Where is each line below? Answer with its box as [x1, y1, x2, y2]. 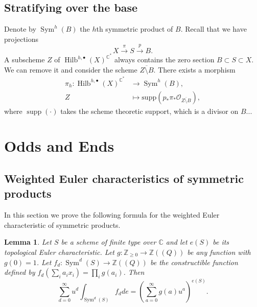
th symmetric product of [96, 23, 173, 34]
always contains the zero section [114, 54, 215, 65]
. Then [123, 267, 145, 277]
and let [166, 237, 188, 247]
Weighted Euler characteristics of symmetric [4, 170, 244, 186]
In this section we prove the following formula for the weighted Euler [4, 209, 220, 220]
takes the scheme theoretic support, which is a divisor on [60, 105, 239, 116]
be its [213, 237, 229, 247]
